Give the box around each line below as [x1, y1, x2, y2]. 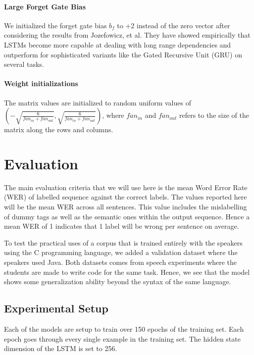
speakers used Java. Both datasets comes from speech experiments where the [4, 257, 237, 267]
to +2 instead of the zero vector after [117, 20, 230, 30]
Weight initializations [4, 78, 78, 89]
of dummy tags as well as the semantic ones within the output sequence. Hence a [4, 211, 250, 221]
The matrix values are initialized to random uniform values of [4, 97, 191, 107]
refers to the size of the [179, 110, 249, 120]
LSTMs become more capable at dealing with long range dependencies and [4, 39, 231, 50]
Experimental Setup [4, 301, 108, 316]
